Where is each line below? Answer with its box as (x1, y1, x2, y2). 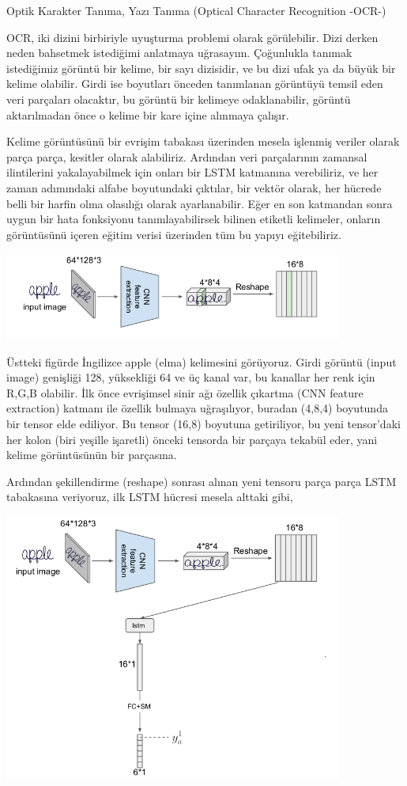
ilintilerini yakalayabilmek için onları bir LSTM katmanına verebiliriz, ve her (6, 164, 379, 180)
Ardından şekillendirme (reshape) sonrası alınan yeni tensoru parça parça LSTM (6, 473, 397, 489)
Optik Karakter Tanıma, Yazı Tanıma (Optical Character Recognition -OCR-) (6, 2, 386, 18)
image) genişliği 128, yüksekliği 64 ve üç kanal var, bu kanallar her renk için (6, 369, 375, 385)
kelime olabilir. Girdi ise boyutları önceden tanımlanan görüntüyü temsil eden (6, 75, 383, 92)
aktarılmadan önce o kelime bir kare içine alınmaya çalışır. (6, 106, 289, 123)
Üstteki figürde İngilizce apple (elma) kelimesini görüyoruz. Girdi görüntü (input (6, 353, 397, 370)
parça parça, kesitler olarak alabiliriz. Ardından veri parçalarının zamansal (6, 148, 367, 165)
